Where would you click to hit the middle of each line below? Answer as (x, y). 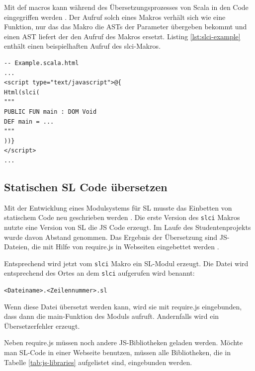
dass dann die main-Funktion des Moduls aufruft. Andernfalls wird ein (112, 316)
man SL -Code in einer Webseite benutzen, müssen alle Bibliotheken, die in (118, 352)
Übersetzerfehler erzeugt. (42, 326)
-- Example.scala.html (42, 63)
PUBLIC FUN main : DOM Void (50, 111)
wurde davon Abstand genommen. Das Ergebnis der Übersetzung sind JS (116, 237)
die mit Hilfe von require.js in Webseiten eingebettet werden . (125, 247)
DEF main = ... (29, 121)
